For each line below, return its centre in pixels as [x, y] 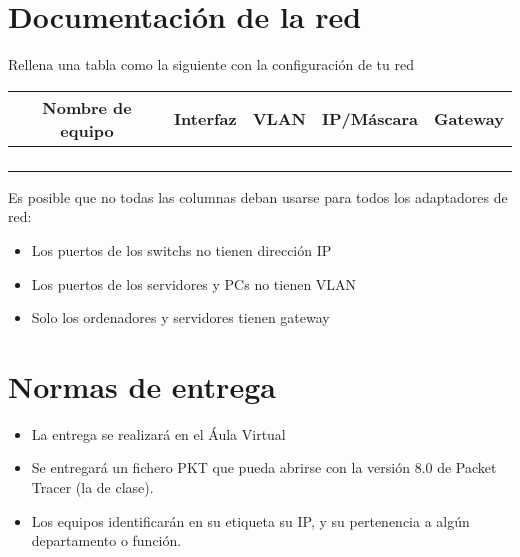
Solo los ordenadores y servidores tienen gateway [180, 317]
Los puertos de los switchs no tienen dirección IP [181, 249]
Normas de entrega [142, 385]
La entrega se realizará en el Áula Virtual [158, 433]
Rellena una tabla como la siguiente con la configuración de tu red [211, 64]
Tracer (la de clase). [92, 487]
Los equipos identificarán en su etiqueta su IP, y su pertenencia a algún [250, 520]
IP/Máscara [370, 119]
